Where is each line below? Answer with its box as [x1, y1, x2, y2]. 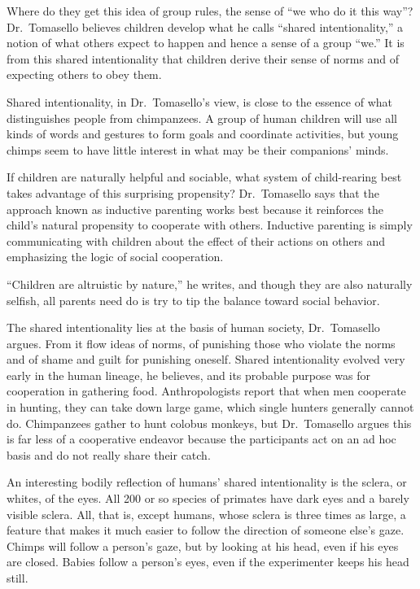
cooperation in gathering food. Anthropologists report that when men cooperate [7, 382, 406, 399]
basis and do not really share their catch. [7, 446, 211, 463]
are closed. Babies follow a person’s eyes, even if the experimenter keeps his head [7, 553, 409, 570]
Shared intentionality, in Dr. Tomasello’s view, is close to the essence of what [7, 93, 392, 110]
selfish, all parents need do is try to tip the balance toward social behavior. [7, 291, 380, 308]
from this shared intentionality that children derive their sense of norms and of [7, 50, 400, 67]
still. [7, 569, 28, 586]
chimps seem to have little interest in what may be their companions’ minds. [7, 141, 389, 158]
